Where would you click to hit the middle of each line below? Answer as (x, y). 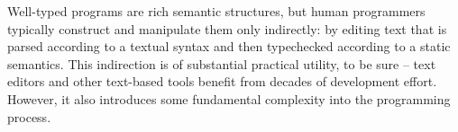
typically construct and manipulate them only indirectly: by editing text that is (227, 28)
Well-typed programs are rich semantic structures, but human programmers (216, 11)
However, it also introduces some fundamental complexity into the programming (229, 98)
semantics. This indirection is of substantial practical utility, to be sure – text (222, 63)
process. (29, 116)
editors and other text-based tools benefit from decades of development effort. (222, 81)
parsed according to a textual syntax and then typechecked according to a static (229, 46)
